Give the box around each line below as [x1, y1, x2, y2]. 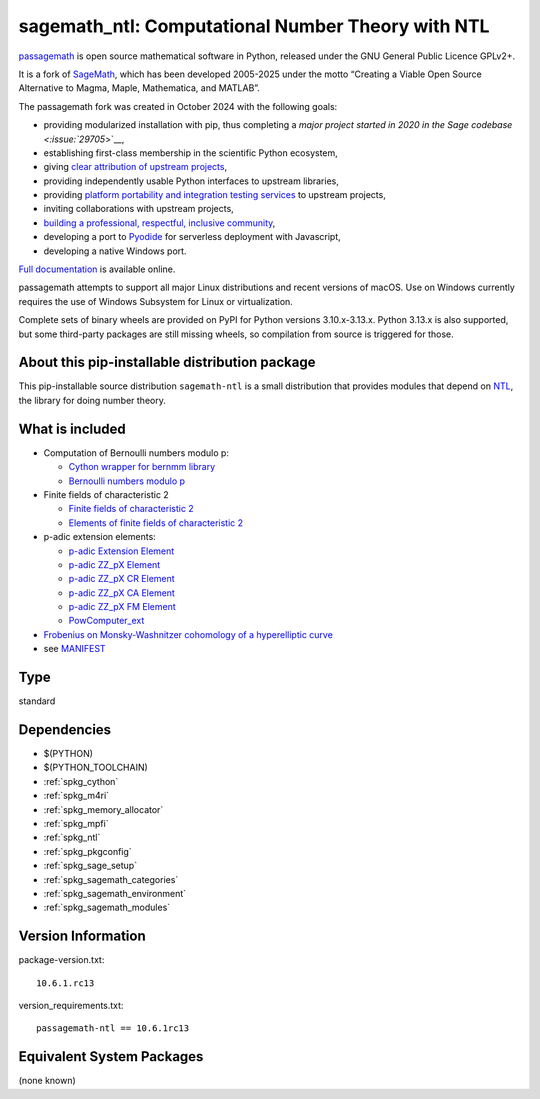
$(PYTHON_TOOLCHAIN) [43, 761, 149, 774]
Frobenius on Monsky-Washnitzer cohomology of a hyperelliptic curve [43, 628, 334, 640]
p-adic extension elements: [43, 531, 157, 543]
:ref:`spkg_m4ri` [43, 790, 110, 802]
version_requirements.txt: [18, 1000, 124, 1012]
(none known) [18, 1075, 77, 1087]
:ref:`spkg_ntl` [43, 831, 101, 844]
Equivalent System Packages [18, 1048, 204, 1065]
